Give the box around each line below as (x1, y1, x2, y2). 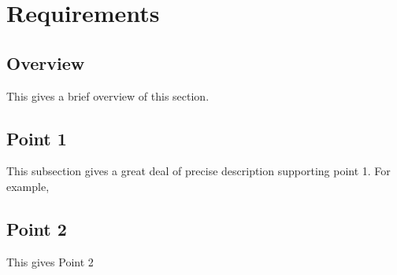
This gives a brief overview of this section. (6, 87, 210, 104)
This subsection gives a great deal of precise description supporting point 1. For (6, 163, 391, 179)
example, (6, 178, 50, 194)
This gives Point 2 (6, 253, 94, 269)
